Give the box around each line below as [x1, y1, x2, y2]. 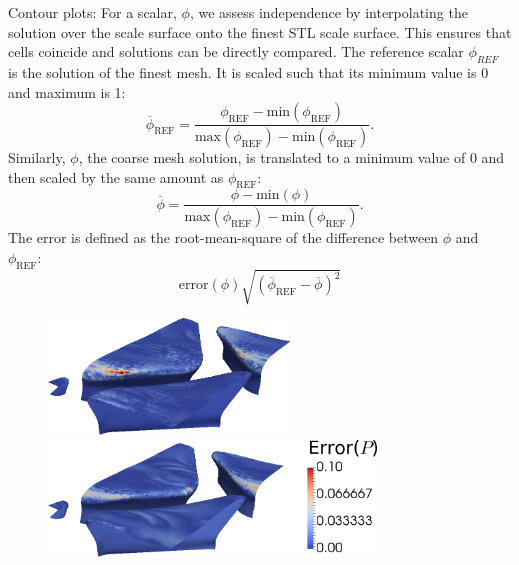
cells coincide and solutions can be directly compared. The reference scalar [8, 41, 464, 62]
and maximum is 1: [8, 81, 126, 102]
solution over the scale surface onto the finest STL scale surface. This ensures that [8, 21, 512, 42]
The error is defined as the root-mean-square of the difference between [8, 227, 439, 248]
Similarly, [8, 147, 66, 168]
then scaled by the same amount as [8, 166, 224, 187]
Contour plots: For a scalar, [8, 2, 177, 22]
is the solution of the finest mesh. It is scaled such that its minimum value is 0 [8, 61, 489, 82]
